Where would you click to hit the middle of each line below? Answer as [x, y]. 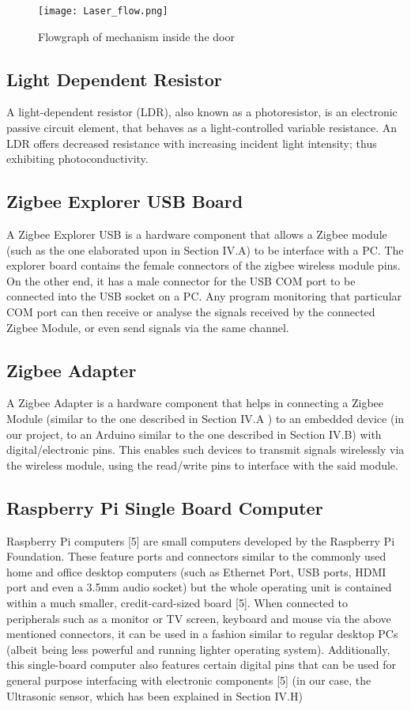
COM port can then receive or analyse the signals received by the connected [191, 312]
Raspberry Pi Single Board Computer [165, 507]
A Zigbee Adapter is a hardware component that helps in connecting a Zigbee [195, 403]
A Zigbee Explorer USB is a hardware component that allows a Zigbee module [197, 234]
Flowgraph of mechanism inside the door [136, 36]
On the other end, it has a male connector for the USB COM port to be [181, 280]
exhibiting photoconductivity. [77, 159]
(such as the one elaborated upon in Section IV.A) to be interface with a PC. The [205, 249]
